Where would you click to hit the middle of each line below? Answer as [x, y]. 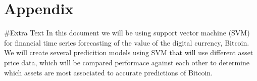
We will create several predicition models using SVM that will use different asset [129, 52]
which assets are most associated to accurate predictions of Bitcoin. [109, 72]
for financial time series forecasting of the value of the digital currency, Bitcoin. [127, 42]
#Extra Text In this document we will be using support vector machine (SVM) [127, 33]
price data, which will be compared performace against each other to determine [127, 62]
